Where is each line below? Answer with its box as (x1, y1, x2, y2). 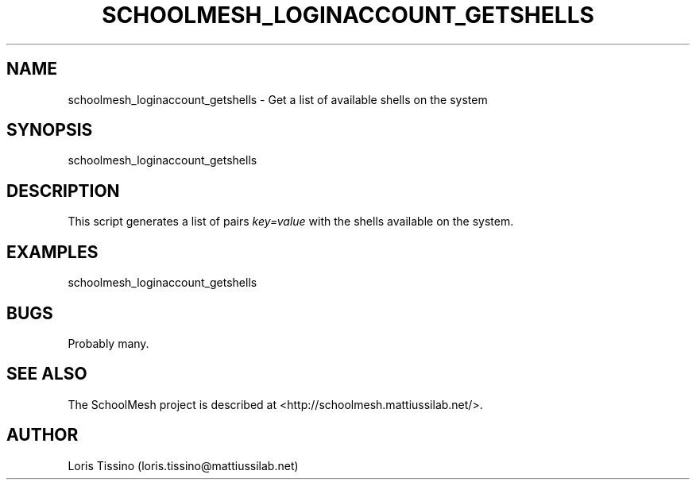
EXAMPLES (6, 241, 99, 262)
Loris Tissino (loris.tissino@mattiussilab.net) (68, 458, 299, 472)
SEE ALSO (6, 364, 87, 384)
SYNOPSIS (6, 120, 93, 141)
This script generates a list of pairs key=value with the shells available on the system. (68, 214, 514, 229)
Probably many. (68, 336, 149, 350)
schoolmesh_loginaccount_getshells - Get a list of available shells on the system (68, 92, 488, 106)
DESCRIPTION (6, 180, 120, 201)
